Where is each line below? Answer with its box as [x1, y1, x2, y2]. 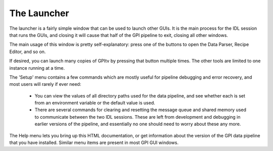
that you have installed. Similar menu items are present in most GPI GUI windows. [9, 139, 179, 146]
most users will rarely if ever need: [9, 81, 81, 87]
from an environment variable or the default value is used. [34, 100, 155, 106]
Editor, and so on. [9, 48, 46, 55]
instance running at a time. [9, 65, 65, 71]
